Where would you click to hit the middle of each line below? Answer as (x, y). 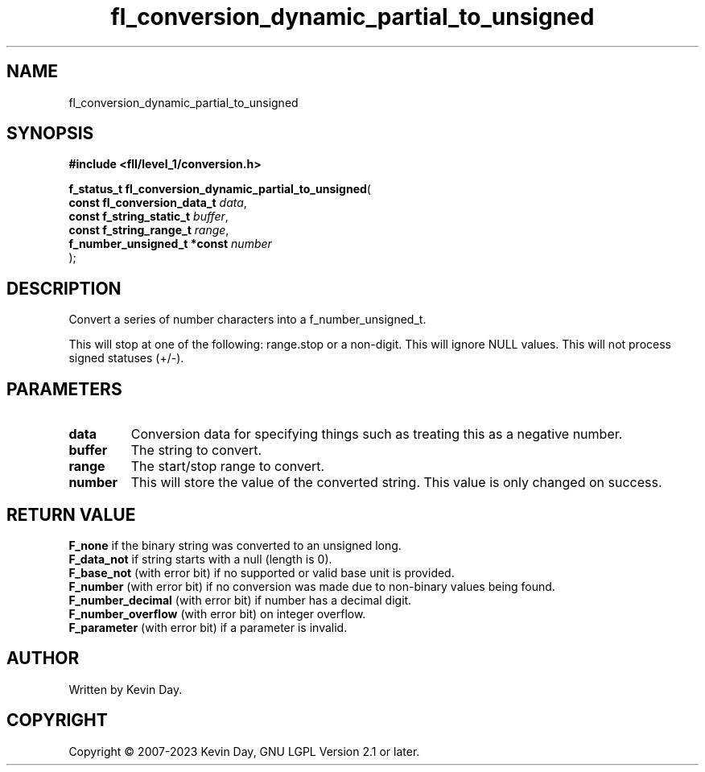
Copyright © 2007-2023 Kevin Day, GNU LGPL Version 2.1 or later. (244, 751)
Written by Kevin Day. (126, 689)
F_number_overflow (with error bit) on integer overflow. (217, 613)
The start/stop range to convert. (228, 467)
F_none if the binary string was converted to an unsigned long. (235, 545)
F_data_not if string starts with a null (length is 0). (200, 559)
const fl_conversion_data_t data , (158, 203)
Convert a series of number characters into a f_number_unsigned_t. (247, 320)
